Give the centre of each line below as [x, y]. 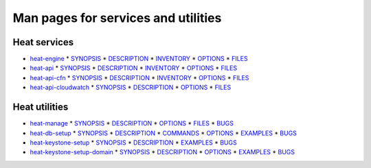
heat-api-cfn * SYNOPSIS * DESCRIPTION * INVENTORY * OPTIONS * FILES [139, 77]
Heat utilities [41, 107]
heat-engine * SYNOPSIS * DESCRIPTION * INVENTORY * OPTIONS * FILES [139, 59]
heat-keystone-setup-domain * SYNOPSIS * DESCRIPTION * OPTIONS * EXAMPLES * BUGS [162, 152]
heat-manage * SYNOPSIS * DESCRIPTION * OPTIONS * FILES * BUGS [132, 123]
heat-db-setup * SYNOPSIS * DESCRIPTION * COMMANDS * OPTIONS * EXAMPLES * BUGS [163, 133]
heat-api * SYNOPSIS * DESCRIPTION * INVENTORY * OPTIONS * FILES [133, 68]
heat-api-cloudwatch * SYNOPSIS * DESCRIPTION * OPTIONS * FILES [131, 87]
